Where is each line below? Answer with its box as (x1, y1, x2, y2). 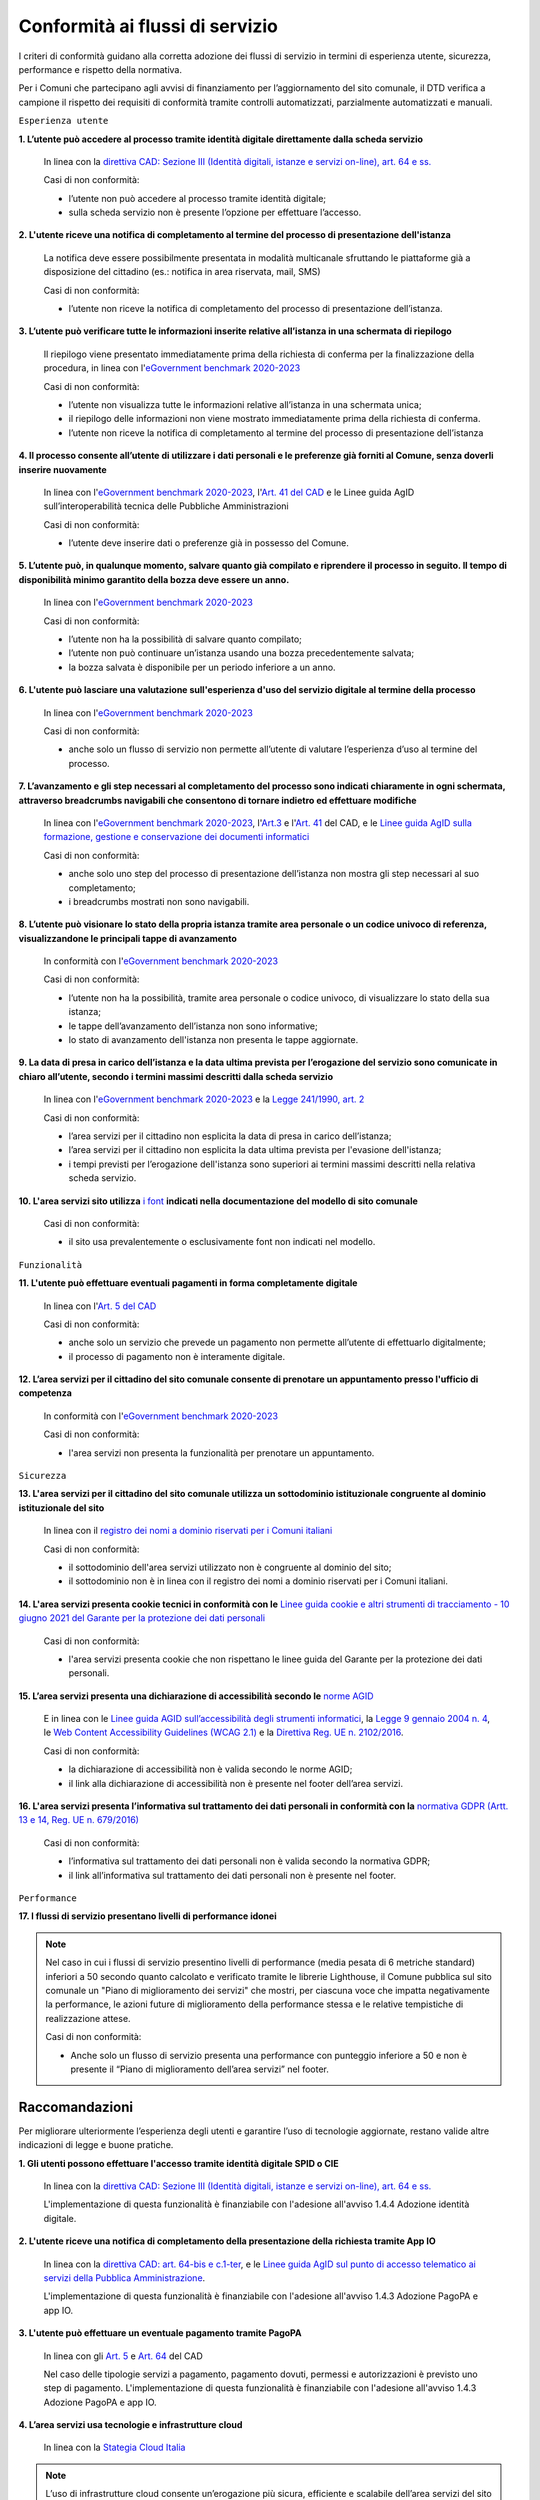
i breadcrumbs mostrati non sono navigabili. (68, 895, 250, 907)
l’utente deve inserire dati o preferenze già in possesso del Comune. (68, 537, 350, 549)
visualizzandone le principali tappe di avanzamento (18, 932, 237, 944)
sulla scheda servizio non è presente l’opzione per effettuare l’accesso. (68, 206, 362, 219)
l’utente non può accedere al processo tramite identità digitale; (68, 192, 327, 204)
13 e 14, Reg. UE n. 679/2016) (18, 1814, 140, 1826)
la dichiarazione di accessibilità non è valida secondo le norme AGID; (68, 1763, 353, 1775)
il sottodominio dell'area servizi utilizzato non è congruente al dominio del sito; (68, 1561, 392, 1573)
